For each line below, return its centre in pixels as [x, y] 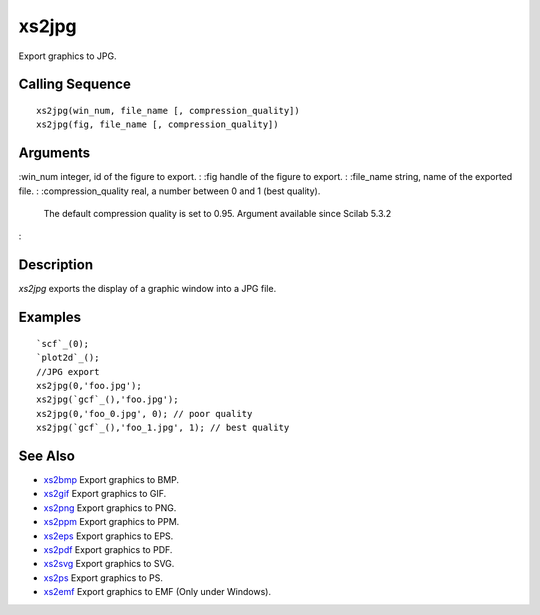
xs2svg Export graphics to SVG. [109, 564]
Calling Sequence [75, 84]
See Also [46, 455]
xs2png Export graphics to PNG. [110, 507]
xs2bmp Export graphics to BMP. [111, 479]
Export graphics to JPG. [67, 56]
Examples [50, 317]
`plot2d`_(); [68, 358]
